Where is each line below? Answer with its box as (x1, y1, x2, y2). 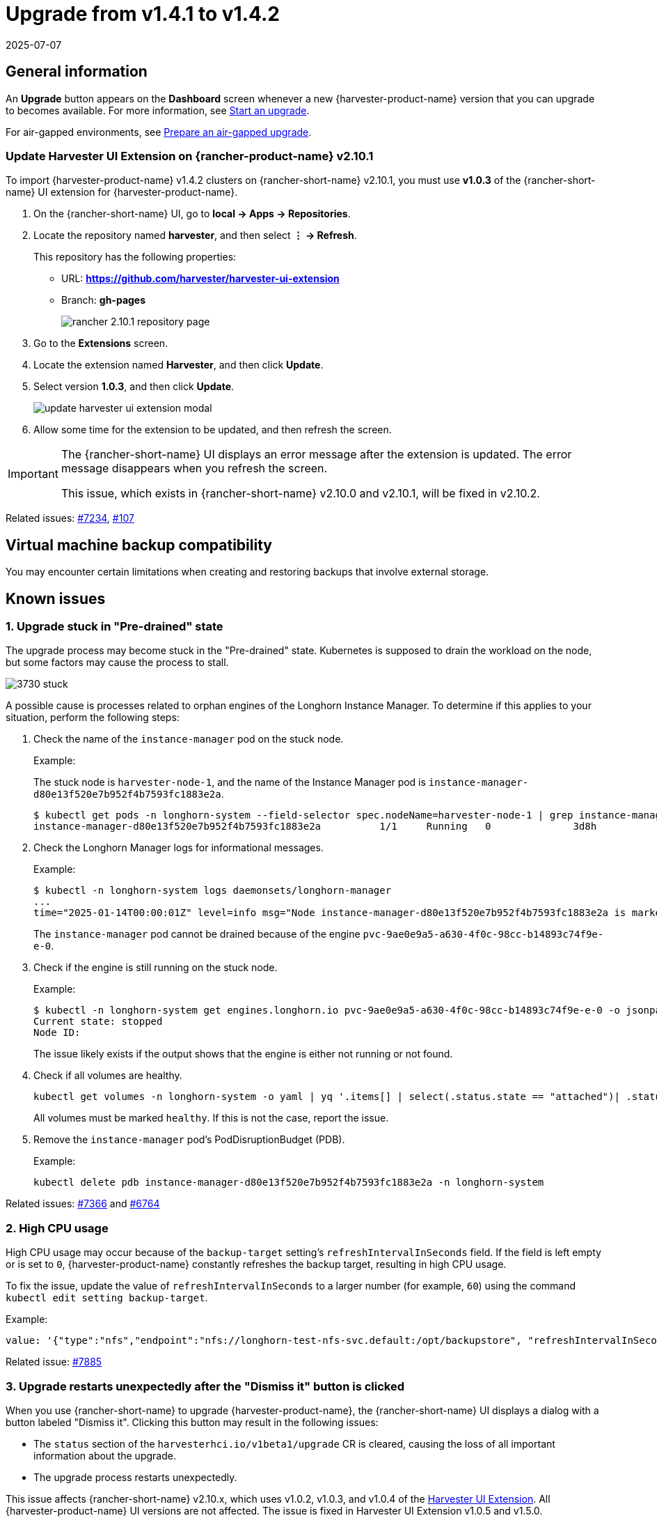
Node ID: (33, 1027, 81, 1039)
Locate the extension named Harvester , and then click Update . (33, 359, 324, 371)
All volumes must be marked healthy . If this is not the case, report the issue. (33, 1112, 389, 1124)
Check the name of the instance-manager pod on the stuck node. (33, 733, 344, 745)
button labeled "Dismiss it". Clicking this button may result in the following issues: (6, 1416, 379, 1428)
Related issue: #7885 (6, 1356, 102, 1368)
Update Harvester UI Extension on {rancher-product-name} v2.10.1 (6, 148, 374, 163)
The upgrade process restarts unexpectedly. (33, 1471, 237, 1483)
